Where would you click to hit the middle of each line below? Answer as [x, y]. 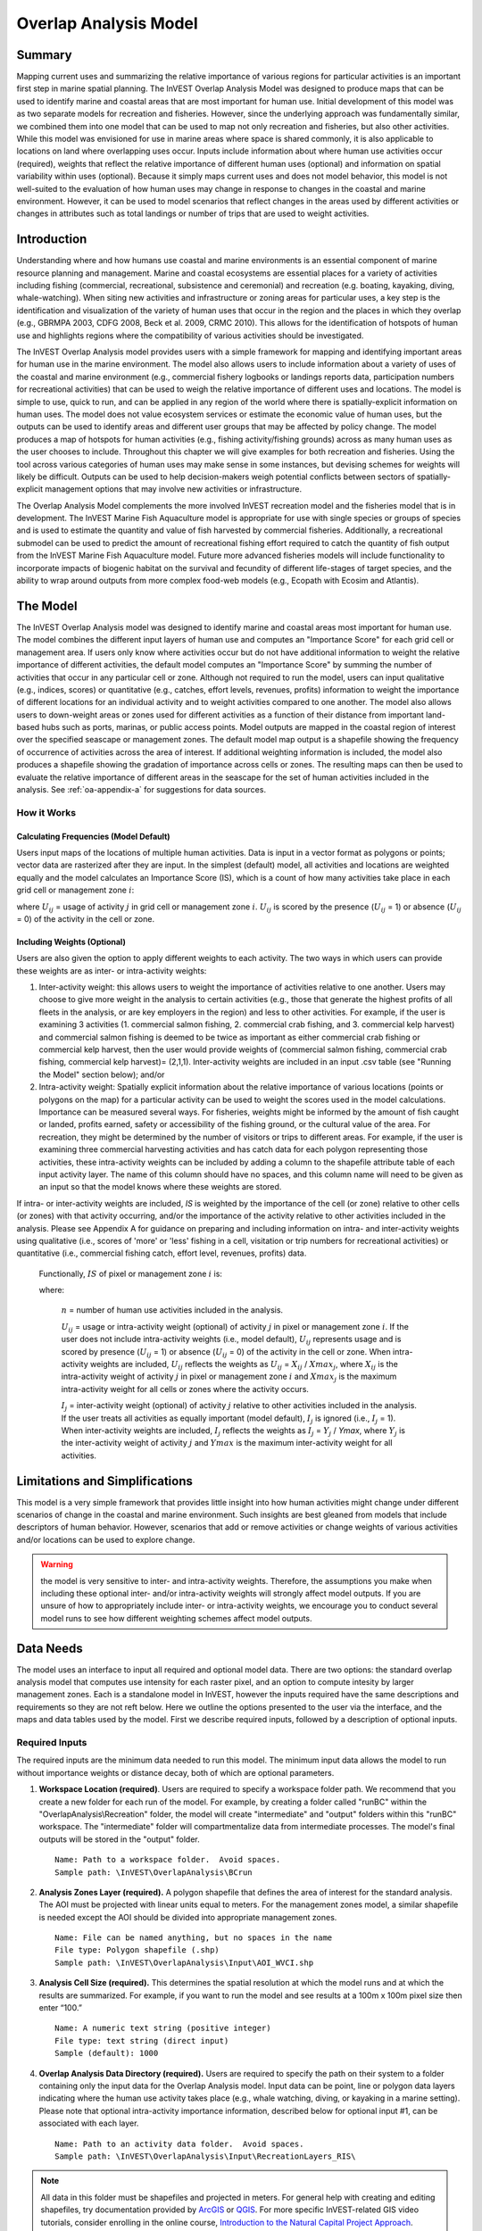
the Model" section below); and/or [102, 1074]
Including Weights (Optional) [71, 941]
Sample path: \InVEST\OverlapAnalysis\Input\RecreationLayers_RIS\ [205, 2156]
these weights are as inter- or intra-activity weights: [112, 970]
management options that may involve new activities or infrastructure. [174, 489]
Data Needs [50, 1648]
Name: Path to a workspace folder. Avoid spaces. [168, 1860]
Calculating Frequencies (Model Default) [93, 836]
